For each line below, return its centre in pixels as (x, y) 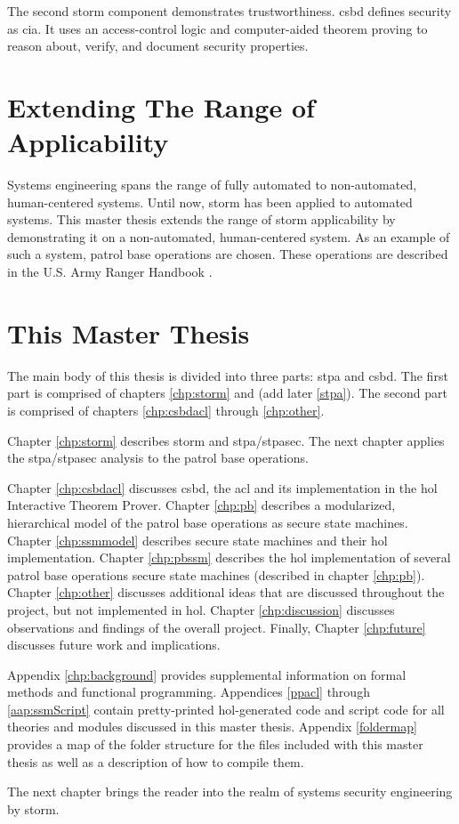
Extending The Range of (161, 106)
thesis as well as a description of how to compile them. (156, 761)
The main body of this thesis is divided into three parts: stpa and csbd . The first (228, 375)
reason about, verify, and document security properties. (158, 46)
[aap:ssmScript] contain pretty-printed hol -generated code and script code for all (226, 709)
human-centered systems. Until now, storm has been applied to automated (210, 202)
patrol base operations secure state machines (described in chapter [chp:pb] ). (216, 574)
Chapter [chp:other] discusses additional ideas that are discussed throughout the (226, 592)
